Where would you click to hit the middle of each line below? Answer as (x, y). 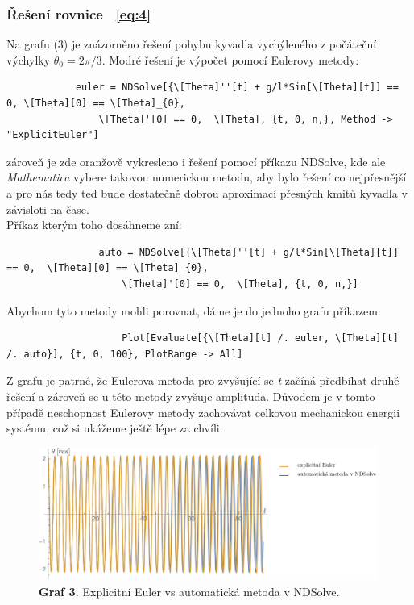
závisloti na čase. (48, 209)
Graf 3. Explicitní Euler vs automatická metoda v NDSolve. (189, 592)
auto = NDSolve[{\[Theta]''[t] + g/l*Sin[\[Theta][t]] (248, 252)
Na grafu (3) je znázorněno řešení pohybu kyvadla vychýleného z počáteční (192, 44)
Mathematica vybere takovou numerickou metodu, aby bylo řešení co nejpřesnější (207, 177)
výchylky (29, 59)
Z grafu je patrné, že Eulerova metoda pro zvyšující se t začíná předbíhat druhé (203, 380)
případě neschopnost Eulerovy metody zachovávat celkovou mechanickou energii (203, 412)
